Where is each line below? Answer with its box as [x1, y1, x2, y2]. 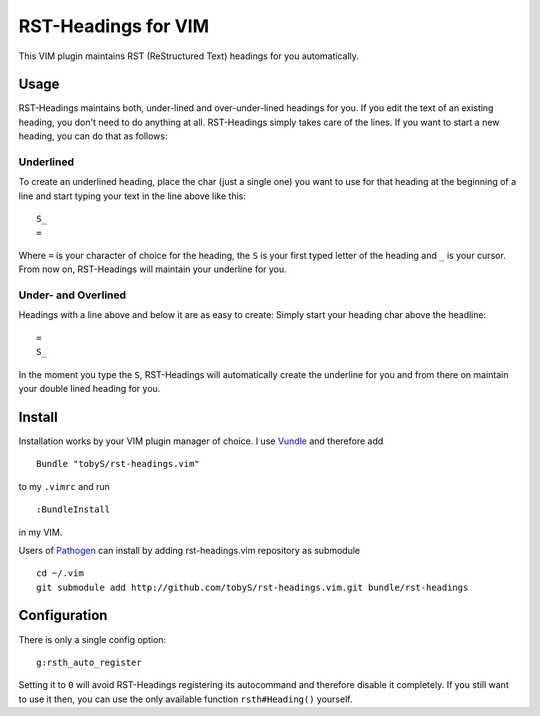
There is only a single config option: [18, 633, 167, 645]
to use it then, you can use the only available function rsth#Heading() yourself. [18, 693, 353, 705]
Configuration [18, 607, 108, 624]
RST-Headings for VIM [18, 15, 210, 37]
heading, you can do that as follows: [18, 130, 168, 142]
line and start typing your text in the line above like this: [18, 190, 247, 202]
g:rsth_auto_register [36, 656, 142, 668]
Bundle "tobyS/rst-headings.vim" [36, 458, 200, 470]
